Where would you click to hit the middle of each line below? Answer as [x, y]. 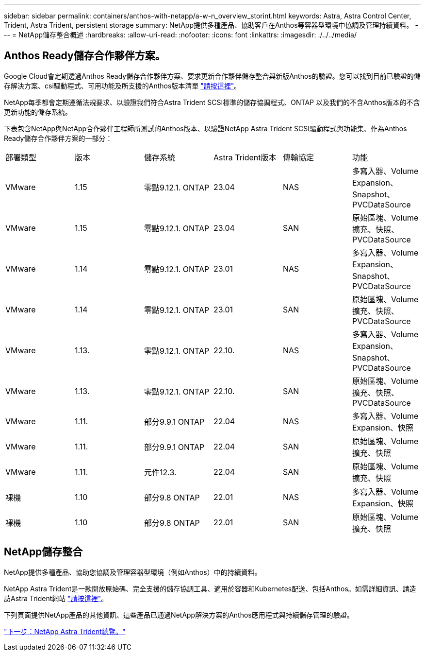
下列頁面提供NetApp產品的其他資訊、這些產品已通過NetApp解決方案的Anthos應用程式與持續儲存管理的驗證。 [179, 615]
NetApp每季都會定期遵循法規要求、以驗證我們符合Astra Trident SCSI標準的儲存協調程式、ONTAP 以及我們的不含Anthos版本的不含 [212, 102]
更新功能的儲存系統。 [38, 112]
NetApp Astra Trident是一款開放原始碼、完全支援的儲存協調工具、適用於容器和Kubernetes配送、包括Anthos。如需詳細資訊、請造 [210, 588]
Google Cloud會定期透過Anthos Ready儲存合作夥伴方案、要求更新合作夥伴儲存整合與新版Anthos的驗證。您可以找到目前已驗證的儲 [212, 76]
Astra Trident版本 [245, 157]
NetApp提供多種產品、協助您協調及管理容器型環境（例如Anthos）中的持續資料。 [133, 572]
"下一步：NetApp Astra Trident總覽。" [65, 631]
